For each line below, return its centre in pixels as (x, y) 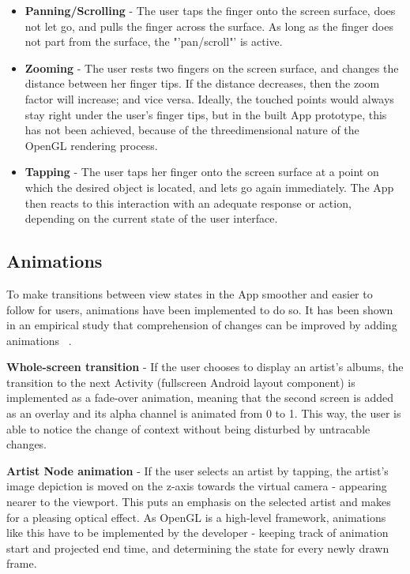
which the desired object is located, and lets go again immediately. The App (209, 187)
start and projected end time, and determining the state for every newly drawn (198, 548)
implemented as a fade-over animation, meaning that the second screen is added (200, 398)
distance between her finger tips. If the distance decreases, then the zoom (202, 83)
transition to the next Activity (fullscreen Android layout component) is (181, 382)
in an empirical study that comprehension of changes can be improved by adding (202, 325)
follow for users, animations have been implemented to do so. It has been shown (200, 309)
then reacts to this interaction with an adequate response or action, (188, 203)
